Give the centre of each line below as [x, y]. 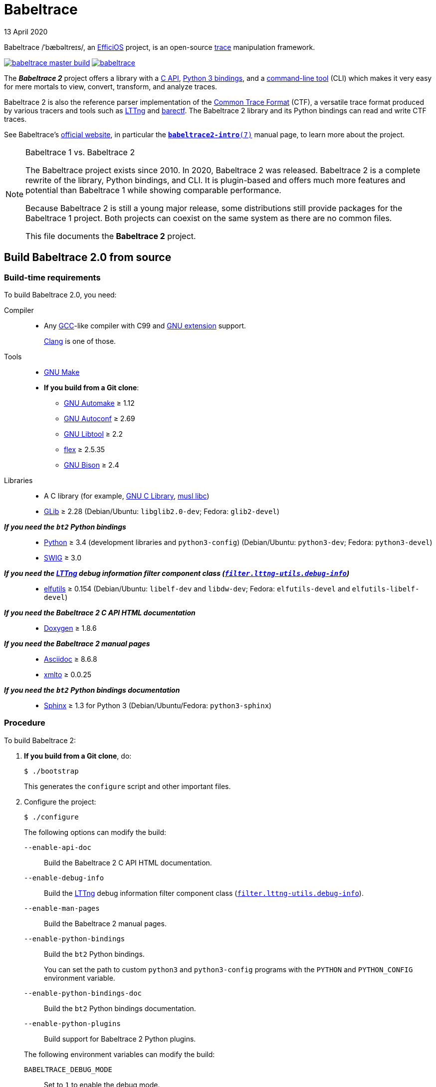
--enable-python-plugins [72, 1023]
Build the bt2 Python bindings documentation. [120, 1008]
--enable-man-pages [62, 908]
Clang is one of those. [80, 341]
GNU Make [62, 372]
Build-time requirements [52, 277]
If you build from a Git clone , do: [78, 756]
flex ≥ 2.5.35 [85, 449]
